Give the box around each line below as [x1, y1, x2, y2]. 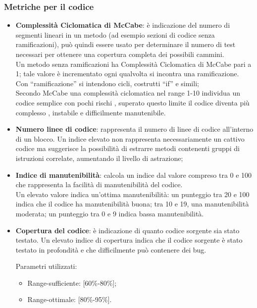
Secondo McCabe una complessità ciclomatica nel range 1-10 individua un [15, 88, 241, 98]
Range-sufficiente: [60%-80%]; [27, 277, 117, 288]
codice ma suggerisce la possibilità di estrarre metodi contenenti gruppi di [15, 143, 240, 154]
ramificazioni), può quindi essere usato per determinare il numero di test [15, 39, 236, 50]
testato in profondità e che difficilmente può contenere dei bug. [15, 244, 206, 255]
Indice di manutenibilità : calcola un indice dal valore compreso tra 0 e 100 [15, 169, 252, 180]
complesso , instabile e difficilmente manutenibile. [15, 107, 166, 117]
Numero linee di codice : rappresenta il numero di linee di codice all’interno [15, 124, 254, 134]
